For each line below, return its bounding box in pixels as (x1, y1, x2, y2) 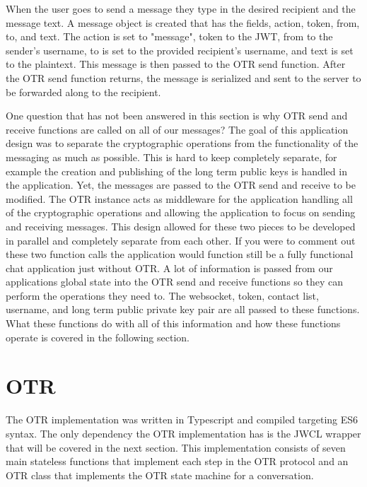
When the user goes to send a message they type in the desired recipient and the (6, 1, 356, 16)
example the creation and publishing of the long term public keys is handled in (6, 163, 347, 178)
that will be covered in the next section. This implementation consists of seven (6, 440, 346, 454)
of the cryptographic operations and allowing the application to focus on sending (6, 205, 356, 220)
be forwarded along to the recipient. (6, 84, 161, 99)
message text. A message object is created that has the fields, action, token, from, (6, 15, 360, 30)
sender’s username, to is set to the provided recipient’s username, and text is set (6, 42, 354, 57)
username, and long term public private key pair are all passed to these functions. (6, 302, 360, 317)
